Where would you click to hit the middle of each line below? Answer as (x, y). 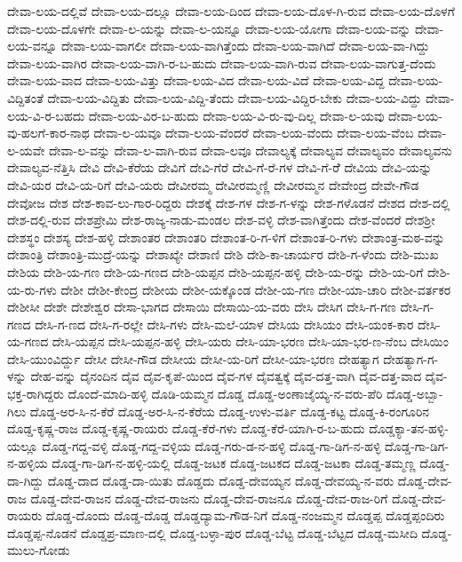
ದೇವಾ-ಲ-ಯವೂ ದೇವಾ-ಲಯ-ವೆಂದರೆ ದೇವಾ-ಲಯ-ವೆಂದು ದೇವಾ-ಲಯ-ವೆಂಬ (254, 133)
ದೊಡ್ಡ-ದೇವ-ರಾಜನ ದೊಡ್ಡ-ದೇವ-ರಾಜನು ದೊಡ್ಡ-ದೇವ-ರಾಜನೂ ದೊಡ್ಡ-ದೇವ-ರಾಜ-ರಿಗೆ (209, 498)
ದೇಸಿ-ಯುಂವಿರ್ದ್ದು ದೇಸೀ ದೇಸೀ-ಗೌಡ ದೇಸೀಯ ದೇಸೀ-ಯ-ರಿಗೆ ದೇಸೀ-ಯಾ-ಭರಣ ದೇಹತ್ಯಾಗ (193, 358)
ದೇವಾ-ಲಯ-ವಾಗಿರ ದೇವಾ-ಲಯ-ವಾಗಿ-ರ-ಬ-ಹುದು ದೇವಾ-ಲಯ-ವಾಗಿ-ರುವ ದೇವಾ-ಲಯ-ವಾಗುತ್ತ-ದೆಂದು (222, 63)
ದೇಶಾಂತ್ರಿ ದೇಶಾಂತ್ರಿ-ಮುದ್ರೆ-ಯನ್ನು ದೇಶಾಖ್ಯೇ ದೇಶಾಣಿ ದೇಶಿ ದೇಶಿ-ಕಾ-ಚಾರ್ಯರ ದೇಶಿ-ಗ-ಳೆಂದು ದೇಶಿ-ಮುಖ (223, 254)
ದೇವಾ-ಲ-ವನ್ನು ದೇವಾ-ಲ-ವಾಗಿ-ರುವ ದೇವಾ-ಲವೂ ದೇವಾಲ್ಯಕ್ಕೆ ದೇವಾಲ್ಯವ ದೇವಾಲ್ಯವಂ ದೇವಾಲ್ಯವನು (250, 150)
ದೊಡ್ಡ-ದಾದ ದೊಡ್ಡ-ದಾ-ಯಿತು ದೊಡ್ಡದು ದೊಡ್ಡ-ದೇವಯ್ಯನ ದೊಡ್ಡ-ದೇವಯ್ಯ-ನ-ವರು (221, 481)
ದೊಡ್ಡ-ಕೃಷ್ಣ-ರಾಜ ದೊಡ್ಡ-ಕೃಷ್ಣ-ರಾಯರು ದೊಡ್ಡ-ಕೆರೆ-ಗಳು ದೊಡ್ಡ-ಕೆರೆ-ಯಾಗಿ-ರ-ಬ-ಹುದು (186, 428)
